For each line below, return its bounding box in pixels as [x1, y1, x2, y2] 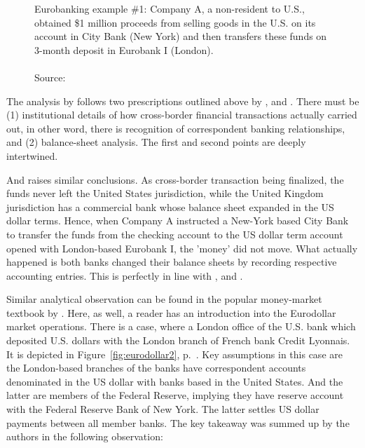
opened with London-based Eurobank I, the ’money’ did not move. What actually [6, 240, 358, 255]
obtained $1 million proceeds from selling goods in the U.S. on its [34, 15, 316, 29]
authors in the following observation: [6, 429, 163, 444]
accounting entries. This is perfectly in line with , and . [6, 268, 243, 283]
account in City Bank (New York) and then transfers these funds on [34, 29, 327, 43]
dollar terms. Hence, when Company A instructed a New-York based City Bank [6, 213, 349, 228]
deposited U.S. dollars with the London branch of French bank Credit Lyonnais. [6, 333, 350, 348]
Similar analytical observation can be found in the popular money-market [6, 292, 322, 306]
